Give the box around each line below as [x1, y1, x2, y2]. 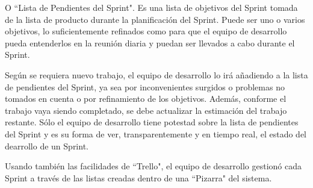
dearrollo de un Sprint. [5, 139, 88, 152]
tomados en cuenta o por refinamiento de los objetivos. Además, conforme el [5, 92, 287, 105]
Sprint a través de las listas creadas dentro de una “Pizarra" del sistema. [5, 171, 272, 184]
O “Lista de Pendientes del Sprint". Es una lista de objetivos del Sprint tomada [5, 1, 298, 13]
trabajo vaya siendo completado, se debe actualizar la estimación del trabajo [5, 104, 287, 116]
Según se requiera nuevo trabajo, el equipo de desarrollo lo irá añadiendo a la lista [5, 68, 308, 81]
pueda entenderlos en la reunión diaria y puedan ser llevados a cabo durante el [5, 36, 295, 49]
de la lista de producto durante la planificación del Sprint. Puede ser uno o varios [5, 13, 305, 25]
